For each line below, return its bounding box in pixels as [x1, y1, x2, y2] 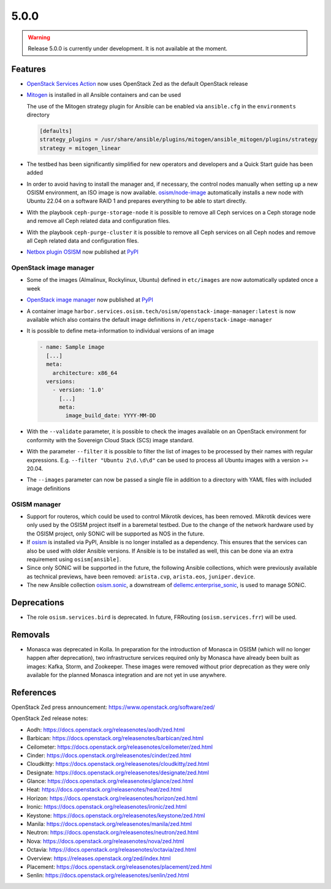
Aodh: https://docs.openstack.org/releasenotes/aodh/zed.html [26, 726, 185, 733]
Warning [28, 34, 50, 41]
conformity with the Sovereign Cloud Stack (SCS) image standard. [26, 436, 194, 444]
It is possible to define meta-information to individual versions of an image [26, 327, 215, 335]
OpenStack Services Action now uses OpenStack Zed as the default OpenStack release [26, 80, 248, 87]
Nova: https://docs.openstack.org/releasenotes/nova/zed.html [26, 837, 185, 845]
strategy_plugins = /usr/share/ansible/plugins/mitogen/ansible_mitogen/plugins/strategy [39, 136, 318, 143]
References [11, 687, 56, 698]
